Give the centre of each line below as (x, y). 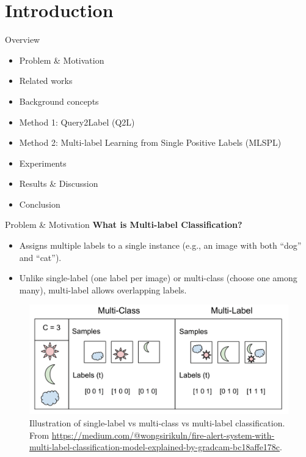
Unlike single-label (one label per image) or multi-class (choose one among (158, 278)
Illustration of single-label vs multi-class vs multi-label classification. (157, 422)
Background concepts (59, 101)
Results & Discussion (59, 183)
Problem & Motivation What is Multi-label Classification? (124, 225)
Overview (23, 40)
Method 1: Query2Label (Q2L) (77, 122)
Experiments (43, 163)
